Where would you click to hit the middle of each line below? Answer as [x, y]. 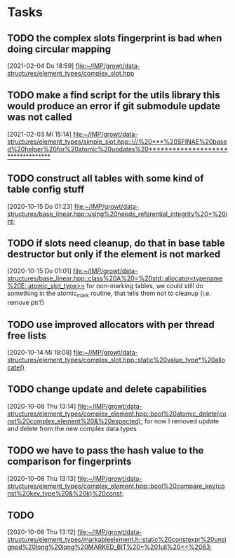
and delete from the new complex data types [72, 428]
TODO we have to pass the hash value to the [106, 450]
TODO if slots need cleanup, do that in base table [116, 244]
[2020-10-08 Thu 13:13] [42, 478]
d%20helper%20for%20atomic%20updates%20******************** [117, 149]
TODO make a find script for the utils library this [114, 95]
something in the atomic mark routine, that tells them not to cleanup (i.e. [109, 294]
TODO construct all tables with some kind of [106, 178]
